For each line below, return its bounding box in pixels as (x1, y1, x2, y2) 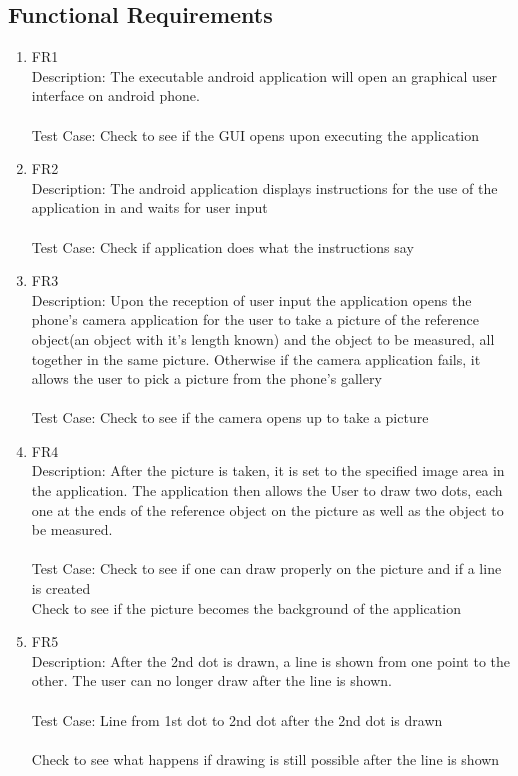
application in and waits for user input (31, 197, 268, 218)
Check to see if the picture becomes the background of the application (31, 597, 461, 618)
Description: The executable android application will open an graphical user (31, 65, 498, 86)
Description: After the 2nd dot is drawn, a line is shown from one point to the (31, 650, 511, 671)
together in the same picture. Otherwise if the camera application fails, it (31, 348, 481, 369)
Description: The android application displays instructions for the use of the (31, 177, 498, 198)
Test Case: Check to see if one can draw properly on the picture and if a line (31, 558, 502, 579)
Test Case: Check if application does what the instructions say (31, 236, 414, 257)
